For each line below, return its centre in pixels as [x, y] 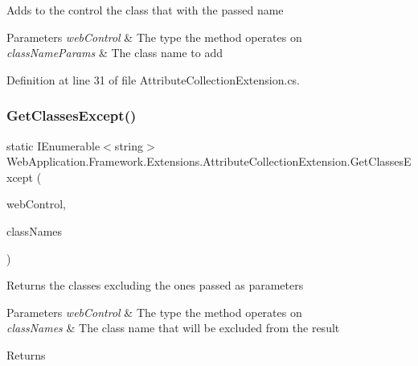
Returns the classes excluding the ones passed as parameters [155, 285]
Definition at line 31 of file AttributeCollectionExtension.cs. [154, 79]
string [129, 145]
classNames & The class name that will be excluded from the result [173, 328]
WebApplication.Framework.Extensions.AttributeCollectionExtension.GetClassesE [209, 161]
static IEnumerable [53, 145]
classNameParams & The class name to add [115, 53]
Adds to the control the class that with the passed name [145, 10]
